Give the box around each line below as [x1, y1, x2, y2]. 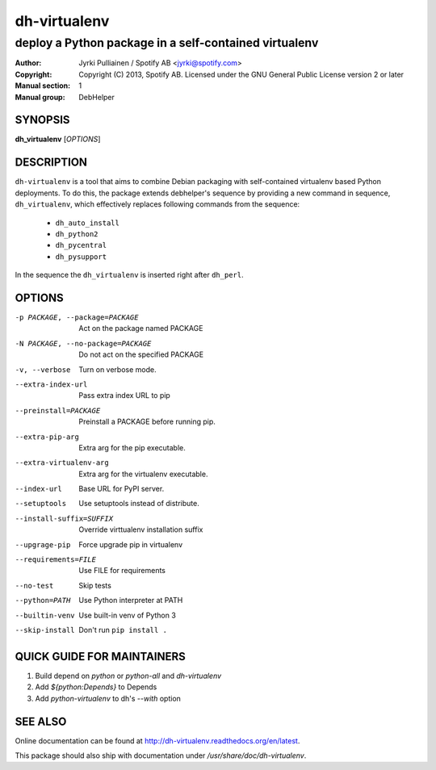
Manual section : [15, 81, 71, 90]
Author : [15, 58, 42, 68]
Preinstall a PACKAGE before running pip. [78, 416, 216, 427]
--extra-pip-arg [15, 432, 80, 441]
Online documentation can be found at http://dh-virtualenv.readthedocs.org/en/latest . [15, 735, 300, 746]
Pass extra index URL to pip [78, 391, 171, 400]
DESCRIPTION [15, 156, 88, 169]
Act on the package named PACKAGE [78, 324, 203, 333]
